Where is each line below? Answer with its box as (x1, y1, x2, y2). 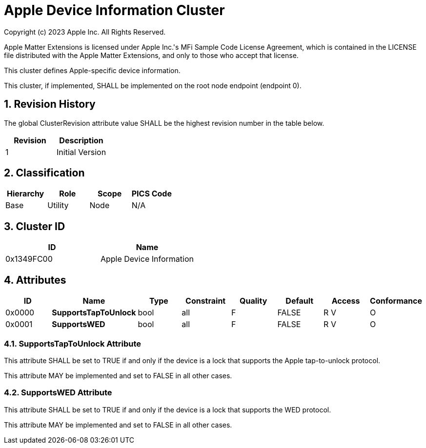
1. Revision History (4, 98, 96, 111)
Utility (47, 200, 69, 211)
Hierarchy (6, 189, 44, 199)
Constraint (185, 296, 226, 306)
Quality (240, 296, 267, 306)
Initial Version (57, 147, 106, 157)
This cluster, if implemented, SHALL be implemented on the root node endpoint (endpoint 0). (4, 81, 302, 90)
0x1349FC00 (5, 254, 53, 264)
